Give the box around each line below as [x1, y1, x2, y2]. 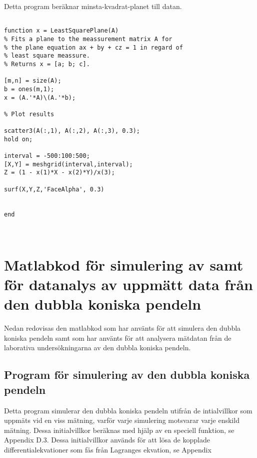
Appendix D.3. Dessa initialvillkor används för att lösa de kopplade [4, 434, 210, 445]
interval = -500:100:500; [4, 152, 90, 160]
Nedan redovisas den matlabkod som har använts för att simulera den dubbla [4, 323, 241, 333]
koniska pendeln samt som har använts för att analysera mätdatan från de [4, 332, 231, 343]
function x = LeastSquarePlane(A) [4, 27, 119, 35]
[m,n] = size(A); [4, 77, 61, 85]
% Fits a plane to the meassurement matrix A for [4, 35, 172, 43]
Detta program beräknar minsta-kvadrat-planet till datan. [4, 1, 182, 11]
